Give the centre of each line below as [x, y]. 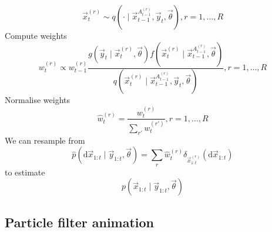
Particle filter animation [80, 222]
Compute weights [36, 35]
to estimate [25, 172]
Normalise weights [38, 100]
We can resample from [45, 140]
